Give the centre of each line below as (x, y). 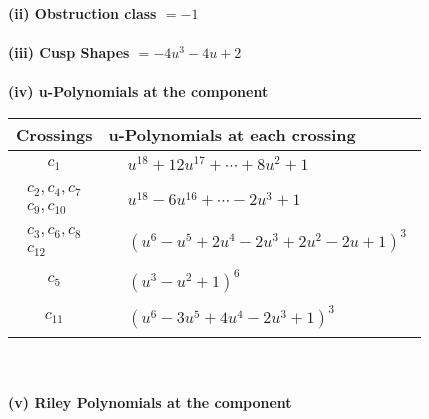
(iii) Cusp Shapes (69, 52)
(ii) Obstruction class (82, 13)
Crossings (54, 134)
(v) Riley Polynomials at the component (150, 402)
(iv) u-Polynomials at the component (138, 91)
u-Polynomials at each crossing (232, 134)
